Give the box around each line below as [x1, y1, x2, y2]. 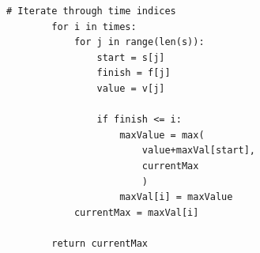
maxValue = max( [119, 129, 205, 141]
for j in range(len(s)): [73, 36, 205, 48]
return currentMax [51, 237, 148, 249]
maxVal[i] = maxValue [119, 191, 233, 203]
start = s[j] [96, 51, 165, 63]
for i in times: [51, 21, 137, 32]
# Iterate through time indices [6, 6, 176, 17]
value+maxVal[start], [141, 145, 255, 157]
